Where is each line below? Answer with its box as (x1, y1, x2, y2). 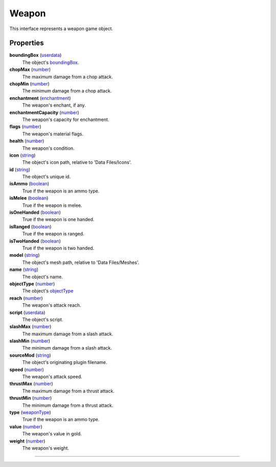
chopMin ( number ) (9, 81, 50, 87)
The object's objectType (22, 288, 74, 294)
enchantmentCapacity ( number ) (9, 109, 79, 115)
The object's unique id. (22, 174, 71, 180)
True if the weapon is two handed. (22, 245, 95, 251)
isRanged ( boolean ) (9, 224, 52, 230)
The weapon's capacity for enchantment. (22, 116, 109, 122)
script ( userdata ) (9, 309, 45, 315)
